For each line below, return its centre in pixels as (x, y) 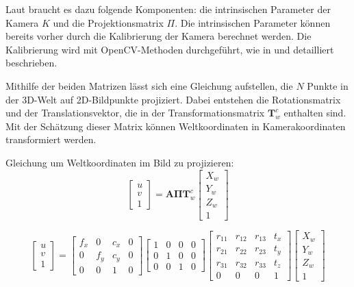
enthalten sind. (315, 113)
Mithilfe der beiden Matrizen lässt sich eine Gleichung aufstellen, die (149, 85)
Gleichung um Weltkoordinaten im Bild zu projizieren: (120, 162)
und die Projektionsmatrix (108, 22)
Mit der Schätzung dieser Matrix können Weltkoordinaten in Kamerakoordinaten (176, 126)
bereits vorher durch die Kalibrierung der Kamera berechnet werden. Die (159, 36)
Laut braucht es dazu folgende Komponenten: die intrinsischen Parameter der (168, 9)
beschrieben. (31, 63)
